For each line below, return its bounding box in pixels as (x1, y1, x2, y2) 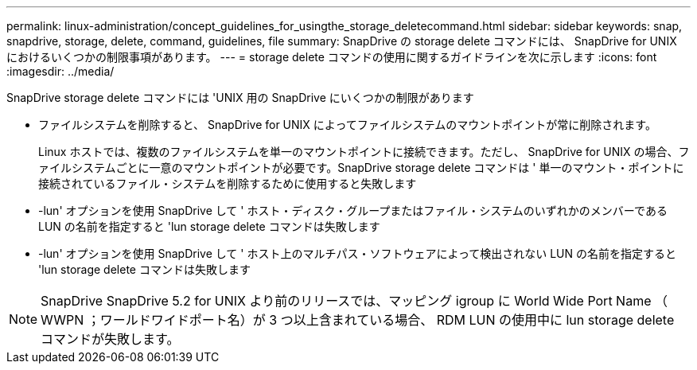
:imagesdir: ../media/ (6, 64, 115, 78)
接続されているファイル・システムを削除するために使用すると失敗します (38, 177, 417, 190)
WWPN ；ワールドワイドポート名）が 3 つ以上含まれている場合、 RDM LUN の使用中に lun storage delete (41, 312, 675, 328)
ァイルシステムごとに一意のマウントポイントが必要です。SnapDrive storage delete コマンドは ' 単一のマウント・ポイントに (38, 161, 684, 174)
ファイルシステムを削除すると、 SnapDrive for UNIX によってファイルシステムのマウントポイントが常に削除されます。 (38, 118, 656, 131)
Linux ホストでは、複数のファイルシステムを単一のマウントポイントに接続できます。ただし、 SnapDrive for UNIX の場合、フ (38, 145, 690, 158)
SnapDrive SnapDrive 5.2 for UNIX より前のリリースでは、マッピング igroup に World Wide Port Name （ (41, 293, 668, 309)
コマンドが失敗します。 (41, 331, 180, 347)
